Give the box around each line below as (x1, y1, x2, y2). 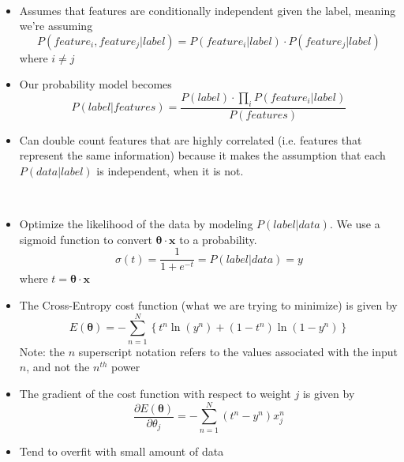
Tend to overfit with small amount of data (19, 442, 224, 459)
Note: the (19, 343, 65, 359)
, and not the (26, 359, 90, 375)
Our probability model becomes (19, 76, 172, 92)
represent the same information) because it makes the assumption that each (19, 147, 386, 163)
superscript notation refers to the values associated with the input (78, 343, 398, 359)
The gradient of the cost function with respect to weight (19, 385, 291, 401)
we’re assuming (19, 17, 93, 34)
